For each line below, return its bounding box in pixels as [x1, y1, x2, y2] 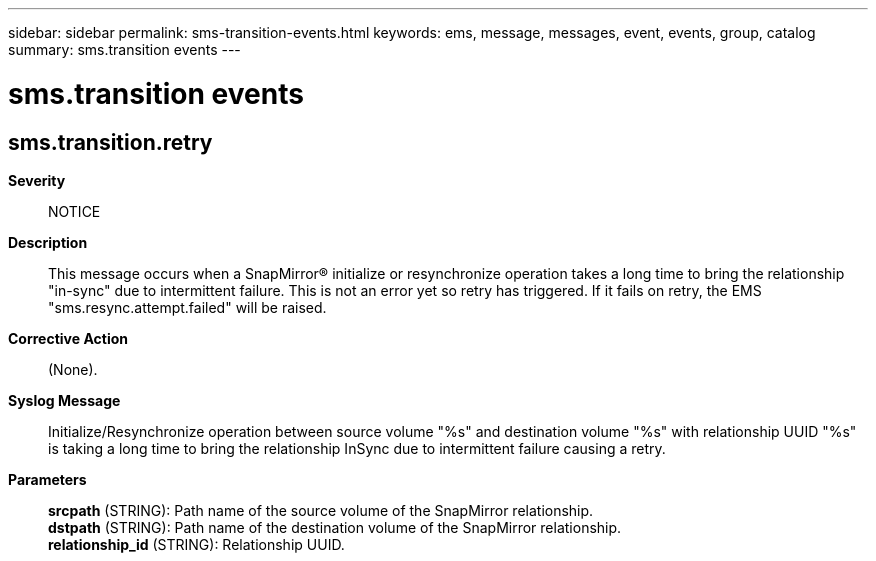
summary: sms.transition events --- [8, 41, 241, 58]
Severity [8, 171, 66, 189]
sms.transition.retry [8, 129, 213, 155]
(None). [48, 360, 98, 378]
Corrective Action [8, 329, 128, 347]
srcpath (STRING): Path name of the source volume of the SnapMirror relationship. [48, 501, 594, 519]
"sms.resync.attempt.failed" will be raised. [48, 298, 327, 316]
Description [8, 233, 88, 251]
